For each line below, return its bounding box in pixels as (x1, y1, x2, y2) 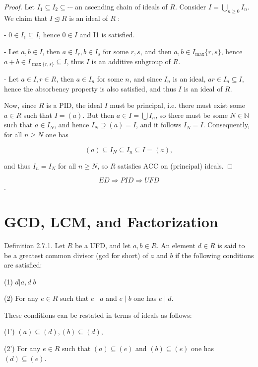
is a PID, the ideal (46, 100, 102, 110)
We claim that (4, 12, 48, 23)
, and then (140, 46, 172, 56)
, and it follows (136, 119, 182, 130)
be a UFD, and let (74, 240, 131, 250)
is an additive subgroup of (91, 56, 171, 66)
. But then (82, 109, 115, 120)
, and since (129, 74, 162, 84)
